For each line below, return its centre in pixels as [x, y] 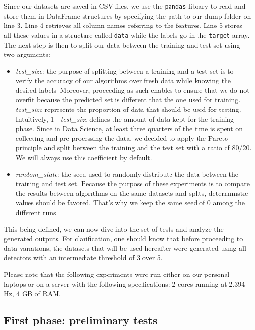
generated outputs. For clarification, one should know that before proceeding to [124, 238]
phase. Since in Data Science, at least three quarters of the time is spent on [129, 128]
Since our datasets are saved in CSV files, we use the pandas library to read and [125, 6]
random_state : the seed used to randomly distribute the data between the [127, 174]
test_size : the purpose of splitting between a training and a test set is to [125, 70]
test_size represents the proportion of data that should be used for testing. [128, 109]
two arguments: [27, 54]
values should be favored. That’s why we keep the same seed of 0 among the [130, 203]
